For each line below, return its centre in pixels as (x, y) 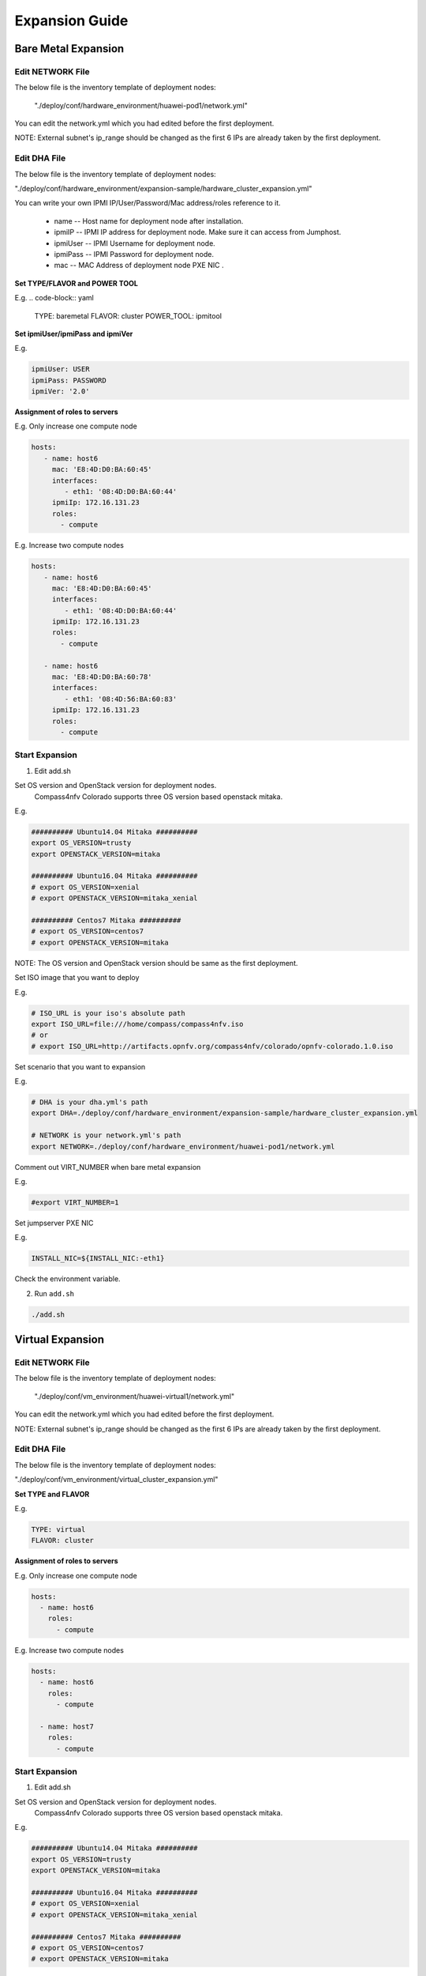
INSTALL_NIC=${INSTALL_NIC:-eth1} (98, 1258)
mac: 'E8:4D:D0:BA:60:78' (102, 677)
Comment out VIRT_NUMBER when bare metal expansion (108, 1167)
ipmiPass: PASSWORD (69, 380)
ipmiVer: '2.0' (60, 392)
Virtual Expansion (60, 1340)
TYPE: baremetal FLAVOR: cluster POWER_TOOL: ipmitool (128, 315)
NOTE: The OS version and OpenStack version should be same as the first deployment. (157, 963)
